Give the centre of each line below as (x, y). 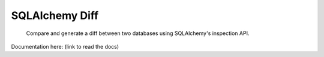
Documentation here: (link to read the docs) (65, 46)
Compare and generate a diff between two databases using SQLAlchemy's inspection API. (138, 33)
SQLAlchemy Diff (55, 15)
